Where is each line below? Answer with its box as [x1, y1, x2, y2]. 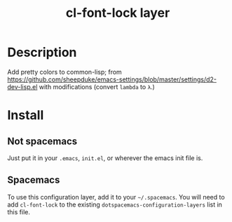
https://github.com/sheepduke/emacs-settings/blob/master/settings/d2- [7, 75, 217, 84]
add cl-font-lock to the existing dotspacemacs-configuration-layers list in [7, 200, 223, 209]
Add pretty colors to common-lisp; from [7, 67, 123, 76]
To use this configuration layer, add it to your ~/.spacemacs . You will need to [7, 192, 226, 201]
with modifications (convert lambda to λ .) [39, 82, 156, 91]
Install [7, 107, 44, 124]
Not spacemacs [7, 135, 78, 147]
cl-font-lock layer [65, 5, 170, 21]
